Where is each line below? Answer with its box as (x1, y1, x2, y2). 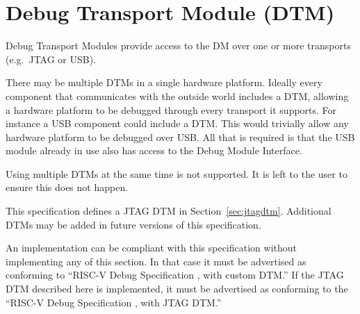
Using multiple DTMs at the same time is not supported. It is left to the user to (6, 166, 347, 181)
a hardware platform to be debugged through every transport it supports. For (6, 102, 337, 117)
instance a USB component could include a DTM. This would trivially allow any (6, 116, 349, 131)
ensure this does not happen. (6, 180, 129, 195)
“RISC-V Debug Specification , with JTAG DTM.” (6, 295, 222, 309)
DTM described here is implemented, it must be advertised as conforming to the (6, 281, 348, 296)
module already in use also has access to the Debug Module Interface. (6, 143, 302, 158)
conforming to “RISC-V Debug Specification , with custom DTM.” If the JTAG (6, 267, 344, 282)
